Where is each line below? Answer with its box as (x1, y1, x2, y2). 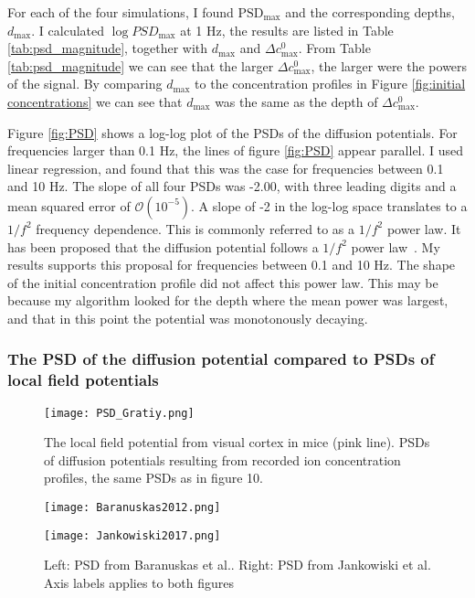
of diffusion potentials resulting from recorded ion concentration (44, 450, 401, 469)
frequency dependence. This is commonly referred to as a (36, 219, 355, 238)
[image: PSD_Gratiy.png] (44, 406, 195, 420)
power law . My (351, 237, 440, 256)
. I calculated (31, 20, 105, 39)
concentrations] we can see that (7, 91, 183, 111)
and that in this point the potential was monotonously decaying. (7, 308, 368, 327)
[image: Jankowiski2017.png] (44, 529, 221, 542)
